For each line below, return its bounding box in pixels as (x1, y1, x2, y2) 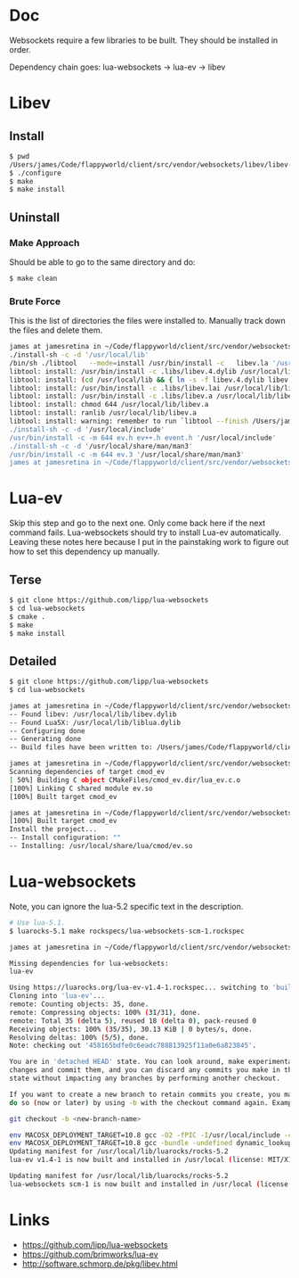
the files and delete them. (9, 325, 103, 335)
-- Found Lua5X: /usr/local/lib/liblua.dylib (9, 718, 181, 727)
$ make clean (9, 274, 58, 283)
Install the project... (9, 825, 98, 834)
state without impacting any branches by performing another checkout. (9, 1074, 280, 1084)
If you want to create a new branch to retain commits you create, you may (9, 1090, 296, 1099)
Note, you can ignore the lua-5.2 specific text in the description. (9, 901, 244, 911)
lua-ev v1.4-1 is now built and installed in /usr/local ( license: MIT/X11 (9, 1156, 296, 1165)
